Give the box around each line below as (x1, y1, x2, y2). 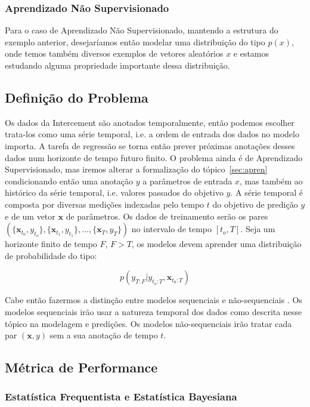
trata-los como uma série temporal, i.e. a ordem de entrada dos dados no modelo (5, 128, 299, 140)
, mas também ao (239, 174, 303, 187)
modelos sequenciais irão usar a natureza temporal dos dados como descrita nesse (5, 305, 302, 317)
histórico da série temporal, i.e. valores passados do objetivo (5, 186, 224, 199)
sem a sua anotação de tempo (49, 329, 158, 341)
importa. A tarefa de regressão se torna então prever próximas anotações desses (5, 139, 295, 152)
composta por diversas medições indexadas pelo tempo (5, 198, 204, 210)
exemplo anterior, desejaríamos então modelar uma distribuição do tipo (5, 35, 265, 48)
